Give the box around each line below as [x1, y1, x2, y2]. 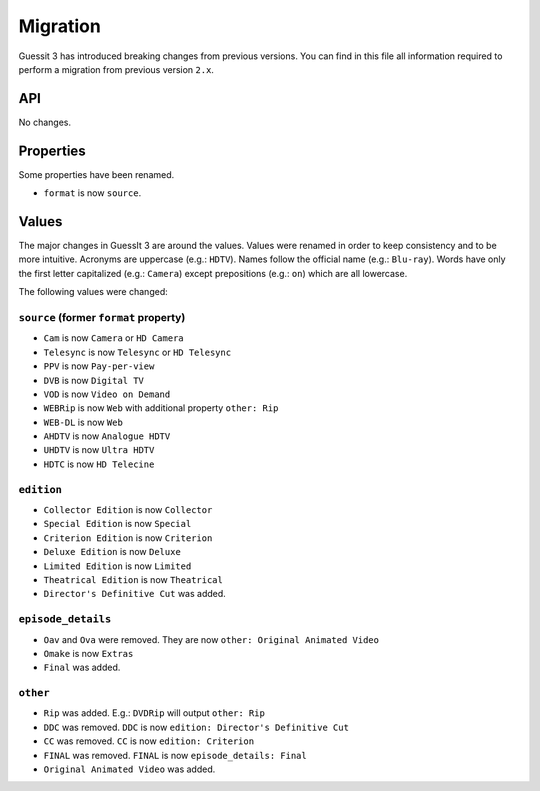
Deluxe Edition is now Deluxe [43, 546, 182, 558]
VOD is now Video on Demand [43, 388, 171, 400]
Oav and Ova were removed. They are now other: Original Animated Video [43, 633, 380, 645]
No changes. [18, 116, 72, 128]
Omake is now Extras [43, 647, 134, 659]
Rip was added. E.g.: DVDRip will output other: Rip [43, 707, 265, 719]
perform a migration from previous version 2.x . [18, 63, 215, 75]
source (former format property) [18, 310, 186, 324]
